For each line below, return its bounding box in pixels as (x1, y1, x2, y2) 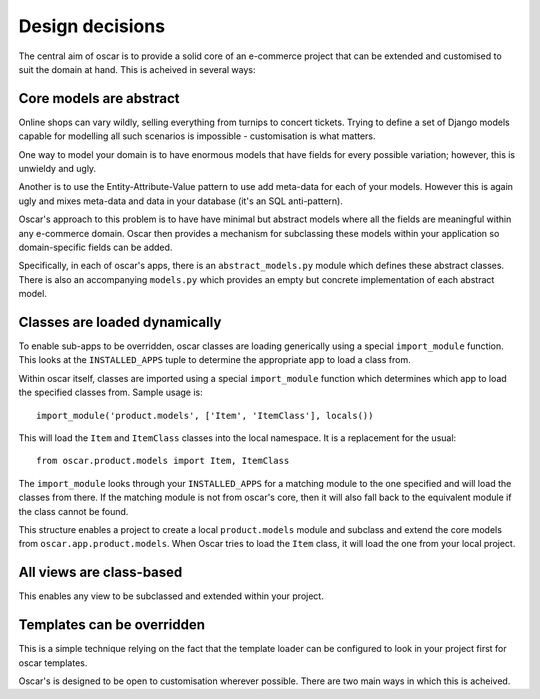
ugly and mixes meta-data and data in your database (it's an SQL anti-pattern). (18, 195, 344, 207)
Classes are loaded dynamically (18, 313, 222, 330)
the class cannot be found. (18, 505, 129, 517)
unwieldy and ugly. (18, 163, 97, 175)
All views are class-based (18, 564, 183, 581)
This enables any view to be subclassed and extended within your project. (18, 590, 324, 602)
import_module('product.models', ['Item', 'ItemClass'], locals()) (36, 410, 374, 421)
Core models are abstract (18, 90, 180, 107)
